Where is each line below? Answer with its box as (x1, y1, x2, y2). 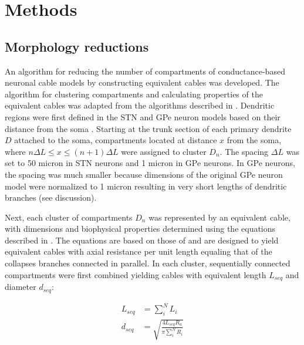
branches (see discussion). (5, 191, 97, 204)
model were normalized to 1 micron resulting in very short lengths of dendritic (5, 180, 287, 192)
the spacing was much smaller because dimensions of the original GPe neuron (5, 168, 283, 180)
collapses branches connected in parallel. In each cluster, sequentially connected (5, 257, 291, 269)
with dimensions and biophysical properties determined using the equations (5, 222, 276, 235)
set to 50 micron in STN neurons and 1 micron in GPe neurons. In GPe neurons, (5, 157, 295, 169)
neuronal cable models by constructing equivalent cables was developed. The (5, 76, 279, 89)
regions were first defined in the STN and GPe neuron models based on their (5, 110, 281, 123)
